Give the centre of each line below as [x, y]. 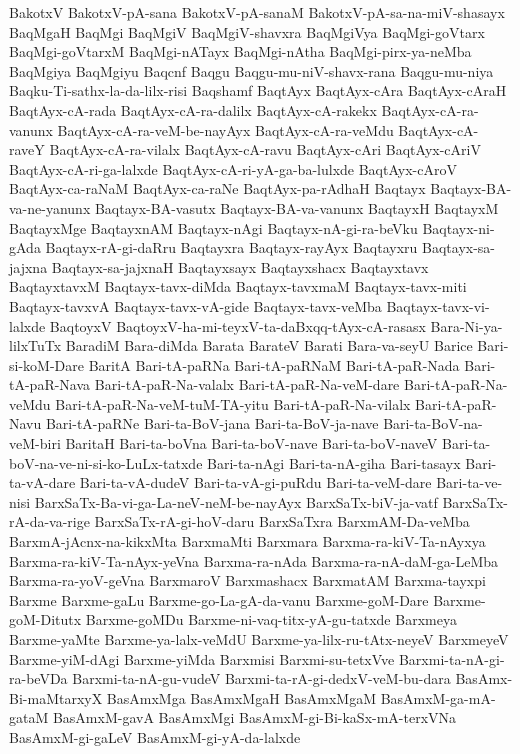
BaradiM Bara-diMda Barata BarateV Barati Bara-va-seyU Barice [269, 345]
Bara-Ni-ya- [466, 325]
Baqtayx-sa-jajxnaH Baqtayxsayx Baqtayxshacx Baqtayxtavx [240, 266]
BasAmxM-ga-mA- [438, 697]
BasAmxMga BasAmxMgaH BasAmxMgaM [241, 697]
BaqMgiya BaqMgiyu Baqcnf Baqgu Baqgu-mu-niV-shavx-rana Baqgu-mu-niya [251, 70]
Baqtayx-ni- [458, 227]
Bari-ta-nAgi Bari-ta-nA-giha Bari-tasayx [334, 462]
